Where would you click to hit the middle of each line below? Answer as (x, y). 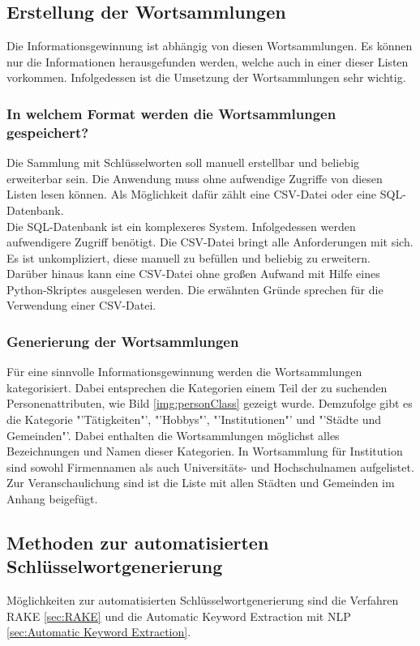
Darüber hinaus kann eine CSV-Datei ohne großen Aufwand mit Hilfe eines (193, 274)
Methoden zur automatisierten (138, 543)
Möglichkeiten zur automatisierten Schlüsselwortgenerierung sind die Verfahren (203, 600)
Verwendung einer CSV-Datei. (81, 305)
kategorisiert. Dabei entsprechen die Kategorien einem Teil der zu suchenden (197, 387)
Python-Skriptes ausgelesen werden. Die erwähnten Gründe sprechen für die (195, 289)
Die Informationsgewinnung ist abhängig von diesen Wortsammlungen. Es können (210, 46)
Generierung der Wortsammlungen (123, 341)
